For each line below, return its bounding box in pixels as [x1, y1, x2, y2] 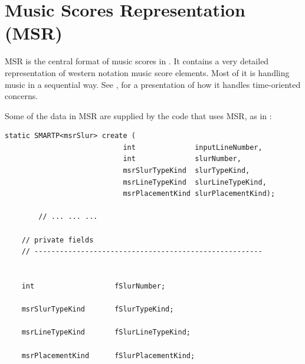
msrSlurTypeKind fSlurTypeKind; [21, 305, 174, 314]
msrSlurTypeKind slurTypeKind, [123, 166, 250, 175]
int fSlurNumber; [21, 282, 166, 290]
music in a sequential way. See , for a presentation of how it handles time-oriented [5, 78, 301, 90]
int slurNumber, [123, 155, 241, 163]
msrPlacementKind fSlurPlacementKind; [21, 351, 195, 360]
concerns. [5, 90, 38, 102]
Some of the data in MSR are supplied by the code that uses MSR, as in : [5, 109, 272, 122]
